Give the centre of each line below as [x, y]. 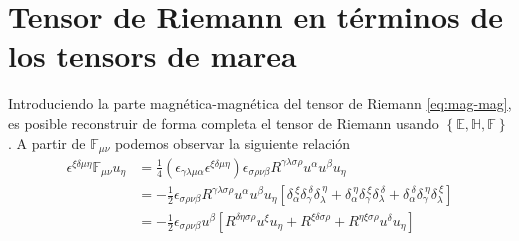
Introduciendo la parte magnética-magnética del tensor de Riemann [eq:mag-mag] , [260, 103]
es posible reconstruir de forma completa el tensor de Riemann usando [223, 122]
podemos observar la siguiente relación [232, 142]
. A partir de [47, 142]
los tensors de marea [152, 55]
